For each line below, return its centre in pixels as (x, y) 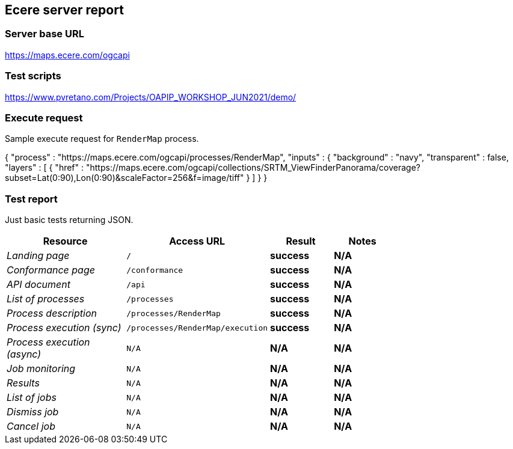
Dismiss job (33, 412)
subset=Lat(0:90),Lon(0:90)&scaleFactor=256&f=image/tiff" (124, 178)
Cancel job (31, 426)
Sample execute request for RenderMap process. (102, 139)
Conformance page (51, 270)
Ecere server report (64, 10)
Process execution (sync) (64, 328)
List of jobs (32, 398)
